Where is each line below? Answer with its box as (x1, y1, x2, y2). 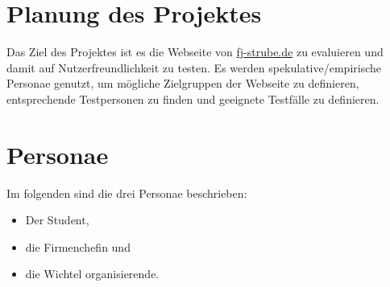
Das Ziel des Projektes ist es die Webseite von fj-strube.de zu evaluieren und (6, 43, 384, 60)
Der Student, (25, 211, 89, 228)
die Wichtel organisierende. (25, 265, 160, 282)
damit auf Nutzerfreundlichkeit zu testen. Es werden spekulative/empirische (6, 59, 381, 76)
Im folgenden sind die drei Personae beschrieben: (6, 184, 247, 201)
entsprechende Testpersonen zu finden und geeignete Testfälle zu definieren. (6, 90, 380, 107)
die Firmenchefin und (25, 238, 131, 255)
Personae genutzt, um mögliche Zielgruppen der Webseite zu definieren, (6, 75, 359, 92)
